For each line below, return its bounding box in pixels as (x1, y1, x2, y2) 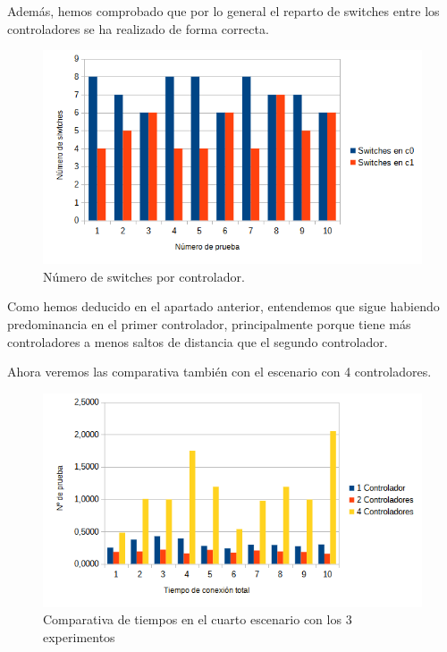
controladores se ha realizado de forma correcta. (7, 19, 269, 38)
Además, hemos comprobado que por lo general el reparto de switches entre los (7, 2, 440, 20)
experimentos (43, 627, 115, 646)
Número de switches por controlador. (43, 267, 245, 285)
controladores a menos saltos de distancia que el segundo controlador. (7, 332, 388, 351)
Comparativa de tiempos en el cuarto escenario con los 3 (43, 610, 352, 629)
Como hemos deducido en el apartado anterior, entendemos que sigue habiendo (7, 297, 440, 316)
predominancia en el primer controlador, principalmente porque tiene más (7, 314, 411, 333)
